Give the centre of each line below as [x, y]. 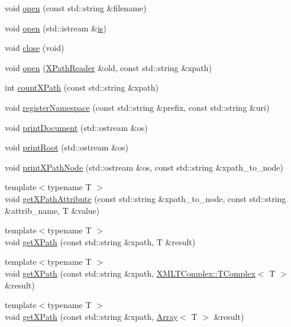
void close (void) [35, 48]
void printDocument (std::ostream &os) [76, 127]
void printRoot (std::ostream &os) [67, 147]
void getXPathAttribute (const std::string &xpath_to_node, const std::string [145, 198]
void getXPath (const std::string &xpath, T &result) [100, 241]
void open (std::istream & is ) [56, 28]
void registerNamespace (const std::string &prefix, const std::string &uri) [137, 107]
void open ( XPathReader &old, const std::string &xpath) [109, 67]
